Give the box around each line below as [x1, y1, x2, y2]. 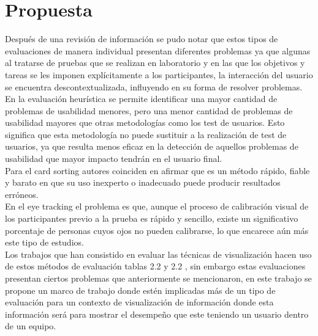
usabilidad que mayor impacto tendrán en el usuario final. [5, 152, 222, 165]
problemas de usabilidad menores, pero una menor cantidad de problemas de [5, 104, 293, 117]
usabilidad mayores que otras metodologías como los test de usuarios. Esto [5, 116, 285, 129]
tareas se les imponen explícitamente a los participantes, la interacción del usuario [5, 68, 313, 81]
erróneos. [5, 188, 39, 200]
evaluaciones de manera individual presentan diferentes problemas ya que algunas [5, 44, 311, 57]
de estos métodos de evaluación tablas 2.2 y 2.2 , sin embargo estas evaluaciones [5, 260, 306, 272]
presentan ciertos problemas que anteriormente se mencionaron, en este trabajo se [5, 272, 312, 284]
